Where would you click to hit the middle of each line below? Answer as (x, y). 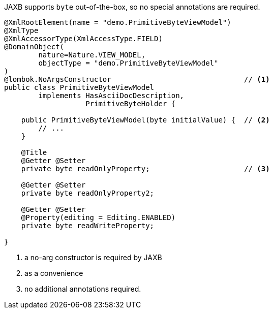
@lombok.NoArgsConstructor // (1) (137, 79)
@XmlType (21, 30)
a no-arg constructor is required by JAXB (93, 257)
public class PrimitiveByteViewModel (79, 87)
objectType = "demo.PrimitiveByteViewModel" (128, 63)
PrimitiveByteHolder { (131, 104)
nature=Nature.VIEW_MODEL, (92, 55)
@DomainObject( (34, 47)
